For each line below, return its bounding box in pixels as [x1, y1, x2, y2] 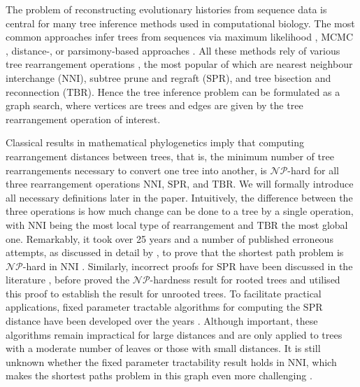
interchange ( [6, 70, 62, 85]
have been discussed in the [239, 258, 353, 273]
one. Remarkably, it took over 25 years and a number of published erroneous [6, 231, 333, 246]
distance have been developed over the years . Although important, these [6, 314, 318, 328]
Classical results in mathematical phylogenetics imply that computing [6, 135, 305, 150]
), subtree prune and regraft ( [80, 70, 207, 85]
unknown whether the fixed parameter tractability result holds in [6, 354, 285, 369]
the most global [281, 217, 348, 232]
